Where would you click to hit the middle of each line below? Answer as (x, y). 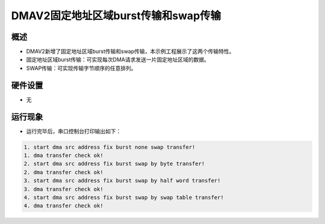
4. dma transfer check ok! (63, 206)
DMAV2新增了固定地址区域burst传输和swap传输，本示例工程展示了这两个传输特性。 (130, 52)
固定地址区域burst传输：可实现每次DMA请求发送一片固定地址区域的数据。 (118, 59)
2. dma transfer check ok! (63, 172)
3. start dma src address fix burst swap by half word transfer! (122, 181)
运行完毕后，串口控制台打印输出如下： (74, 131)
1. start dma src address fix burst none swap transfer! (110, 147)
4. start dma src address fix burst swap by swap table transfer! (124, 197)
